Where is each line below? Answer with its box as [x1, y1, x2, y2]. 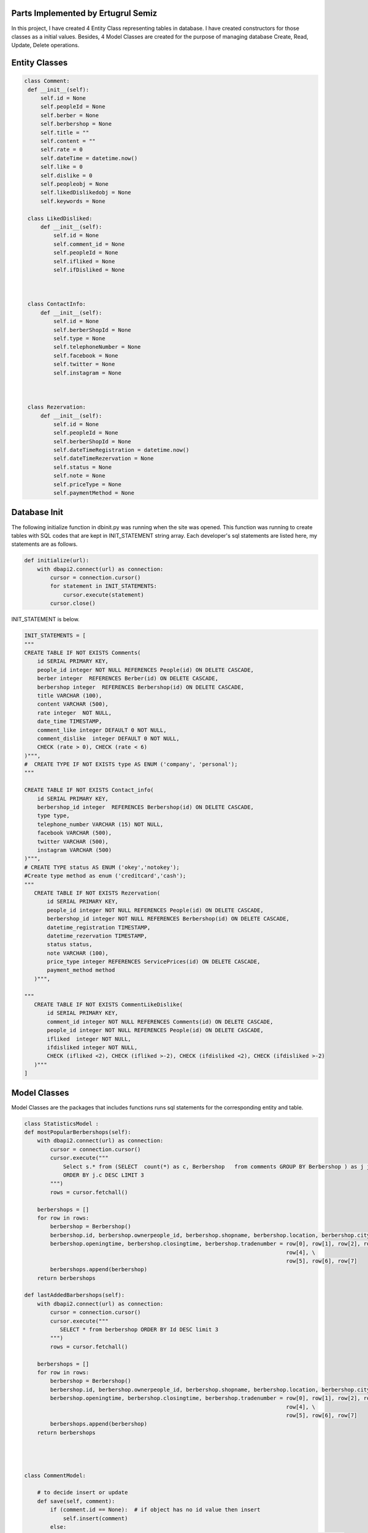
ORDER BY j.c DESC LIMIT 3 [63, 1171, 144, 1179]
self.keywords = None [40, 197, 105, 205]
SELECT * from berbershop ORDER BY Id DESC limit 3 [59, 1326, 219, 1333]
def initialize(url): [24, 557, 90, 564]
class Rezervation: [28, 403, 86, 411]
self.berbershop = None [40, 120, 112, 128]
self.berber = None [40, 112, 99, 119]
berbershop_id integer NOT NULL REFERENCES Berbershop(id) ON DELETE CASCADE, [47, 916, 289, 922]
